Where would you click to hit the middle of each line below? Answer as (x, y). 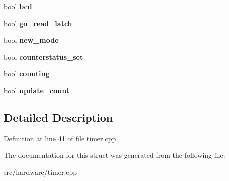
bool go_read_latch (38, 23)
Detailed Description (59, 117)
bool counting (27, 73)
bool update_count (37, 90)
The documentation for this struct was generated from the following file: (115, 155)
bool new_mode (31, 40)
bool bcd (18, 6)
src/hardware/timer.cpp (41, 172)
